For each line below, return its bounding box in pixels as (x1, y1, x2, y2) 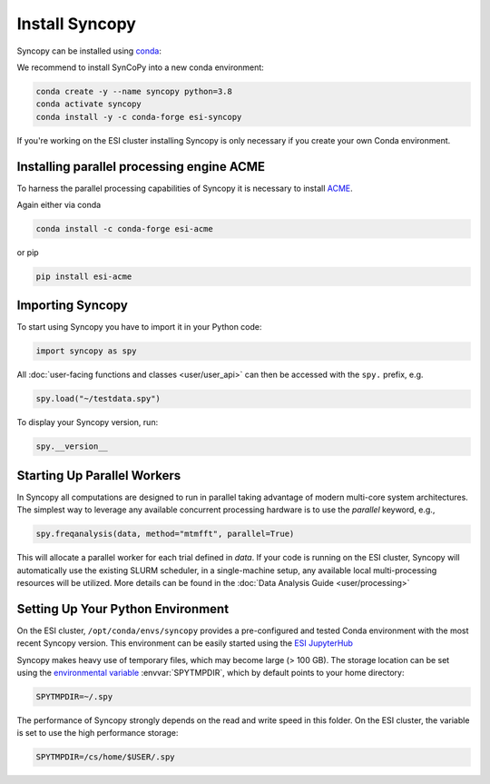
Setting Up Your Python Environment (16, 600, 230, 617)
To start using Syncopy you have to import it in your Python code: (16, 322, 262, 332)
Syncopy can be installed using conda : (16, 45, 162, 56)
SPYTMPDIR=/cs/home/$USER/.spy (35, 752, 176, 762)
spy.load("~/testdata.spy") (35, 393, 161, 404)
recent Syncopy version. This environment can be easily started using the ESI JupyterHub (16, 638, 354, 649)
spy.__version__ (35, 442, 109, 452)
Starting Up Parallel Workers (16, 468, 181, 483)
